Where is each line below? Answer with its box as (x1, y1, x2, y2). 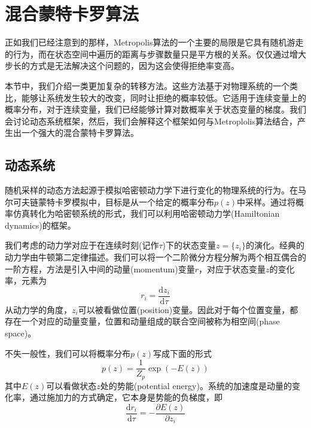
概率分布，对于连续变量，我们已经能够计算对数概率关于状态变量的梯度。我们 (5, 103, 306, 116)
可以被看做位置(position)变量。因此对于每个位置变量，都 (78, 303, 298, 315)
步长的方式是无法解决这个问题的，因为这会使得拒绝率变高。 (5, 59, 239, 72)
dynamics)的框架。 (5, 218, 76, 231)
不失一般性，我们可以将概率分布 (5, 347, 130, 359)
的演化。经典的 (245, 239, 304, 251)
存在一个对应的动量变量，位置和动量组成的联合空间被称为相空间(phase (5, 315, 280, 327)
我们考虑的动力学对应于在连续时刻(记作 (5, 239, 159, 251)
